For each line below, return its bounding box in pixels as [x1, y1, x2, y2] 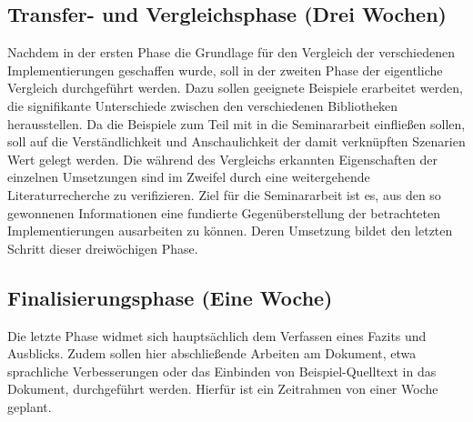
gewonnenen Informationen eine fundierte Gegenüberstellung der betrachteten [7, 203, 441, 222]
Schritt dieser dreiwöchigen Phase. [7, 238, 198, 257]
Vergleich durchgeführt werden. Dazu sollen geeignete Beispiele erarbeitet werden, [7, 78, 463, 97]
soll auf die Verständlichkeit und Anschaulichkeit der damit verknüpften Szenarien [7, 132, 466, 151]
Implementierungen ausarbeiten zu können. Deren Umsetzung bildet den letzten [7, 221, 453, 240]
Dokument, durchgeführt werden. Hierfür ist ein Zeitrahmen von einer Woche [7, 379, 438, 398]
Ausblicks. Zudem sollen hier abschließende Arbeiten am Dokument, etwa [7, 344, 417, 363]
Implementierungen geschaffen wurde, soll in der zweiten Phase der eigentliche [7, 60, 443, 79]
